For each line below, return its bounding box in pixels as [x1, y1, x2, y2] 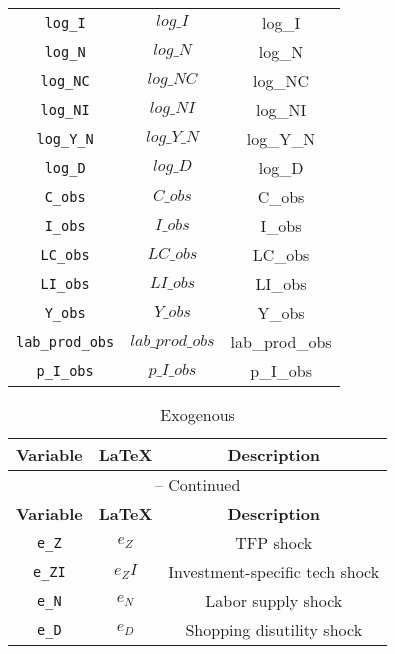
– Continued [154, 473, 241, 496]
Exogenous [160, 403, 235, 426]
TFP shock [235, 531, 313, 554]
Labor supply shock [205, 589, 343, 612]
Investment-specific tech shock [168, 560, 380, 583]
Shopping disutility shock [185, 618, 363, 641]
